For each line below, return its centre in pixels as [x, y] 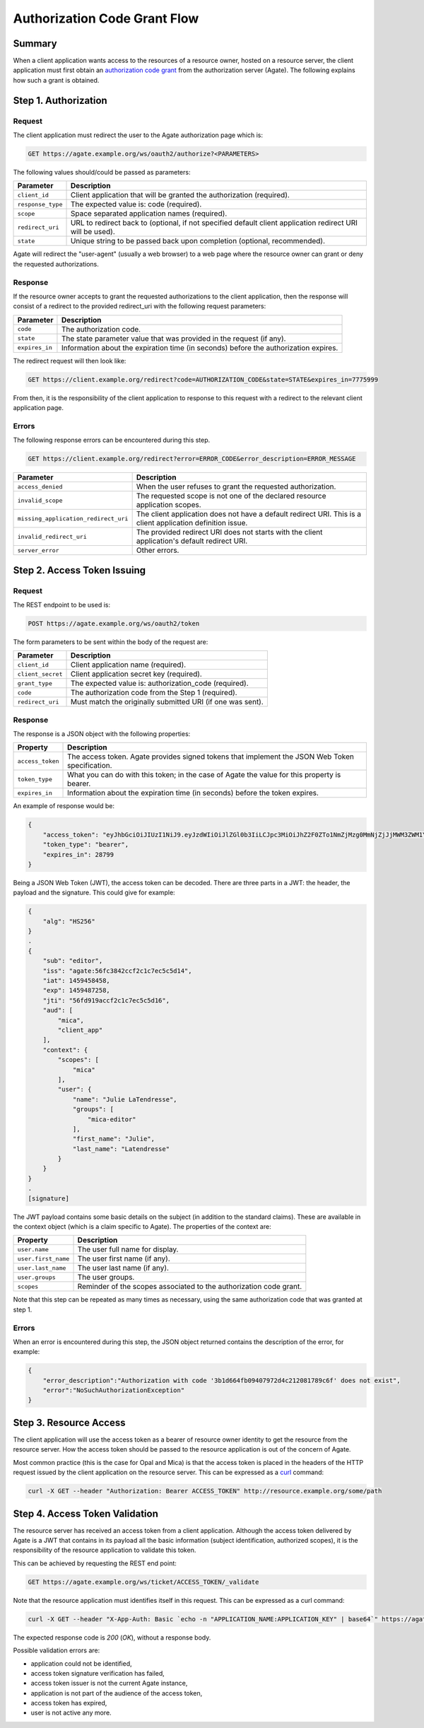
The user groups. [106, 1278]
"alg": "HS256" [69, 921]
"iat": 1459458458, [77, 981]
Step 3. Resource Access [69, 1422]
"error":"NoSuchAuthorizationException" [114, 1390]
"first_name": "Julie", [114, 1139]
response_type [40, 204]
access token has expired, [69, 1703]
